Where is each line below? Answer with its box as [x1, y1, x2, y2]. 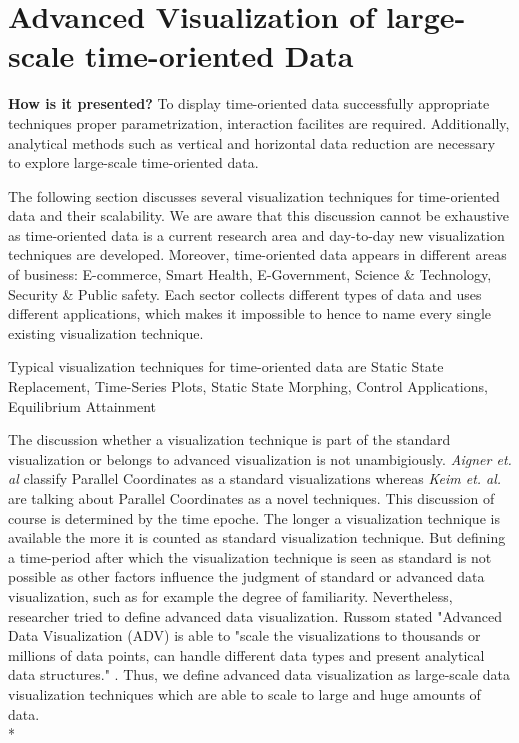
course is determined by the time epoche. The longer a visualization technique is [8, 507, 500, 528]
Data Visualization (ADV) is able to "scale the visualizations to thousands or [8, 625, 481, 646]
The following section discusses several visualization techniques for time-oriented [8, 185, 500, 206]
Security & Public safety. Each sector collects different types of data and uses [8, 283, 482, 304]
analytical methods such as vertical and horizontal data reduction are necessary [8, 132, 496, 153]
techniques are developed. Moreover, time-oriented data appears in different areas [8, 244, 507, 265]
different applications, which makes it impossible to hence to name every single [8, 303, 492, 324]
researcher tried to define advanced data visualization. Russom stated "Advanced [8, 605, 503, 626]
